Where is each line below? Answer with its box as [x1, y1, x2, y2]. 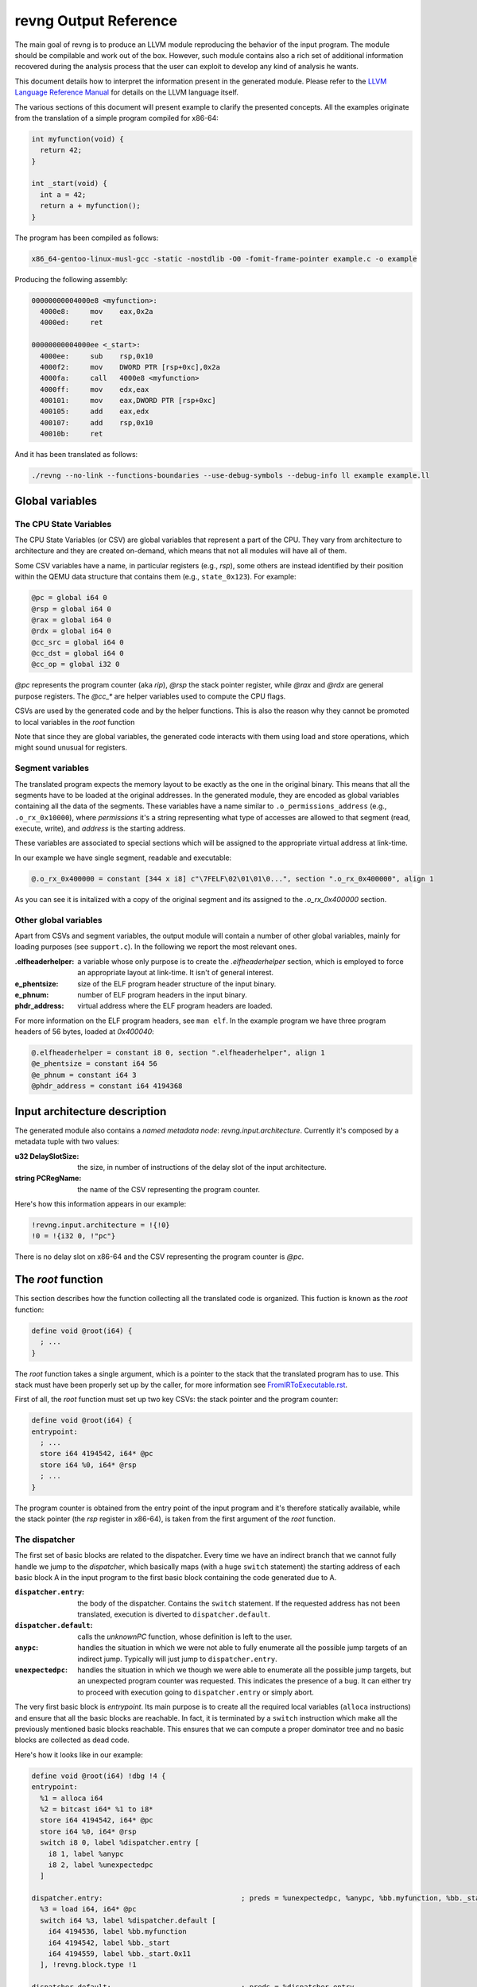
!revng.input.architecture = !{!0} [31, 1221, 170, 1230]
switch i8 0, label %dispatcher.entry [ [40, 1838, 200, 1847]
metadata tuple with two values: [14, 1137, 119, 1146]
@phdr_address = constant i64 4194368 [31, 1082, 183, 1090]
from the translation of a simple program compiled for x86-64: [14, 113, 219, 122]
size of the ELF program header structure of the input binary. [77, 978, 277, 989]
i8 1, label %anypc [48, 1849, 125, 1858]
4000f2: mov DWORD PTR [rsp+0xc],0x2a [40, 362, 220, 371]
